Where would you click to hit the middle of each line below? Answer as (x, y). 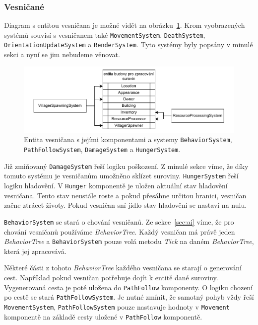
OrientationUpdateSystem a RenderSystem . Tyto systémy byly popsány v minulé (129, 44)
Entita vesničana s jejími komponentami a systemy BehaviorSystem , (128, 139)
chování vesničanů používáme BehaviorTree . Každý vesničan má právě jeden (120, 231)
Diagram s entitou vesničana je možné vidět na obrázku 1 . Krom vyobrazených (125, 25)
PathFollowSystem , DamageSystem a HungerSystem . (102, 149)
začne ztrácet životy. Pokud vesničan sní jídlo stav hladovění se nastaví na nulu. (126, 205)
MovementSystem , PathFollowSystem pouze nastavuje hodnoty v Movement (117, 306)
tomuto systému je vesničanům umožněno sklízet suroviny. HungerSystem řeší (121, 176)
